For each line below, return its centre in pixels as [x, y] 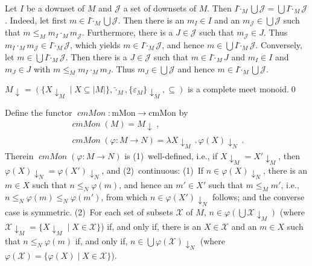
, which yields [95, 44]
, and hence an [146, 185]
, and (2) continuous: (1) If [153, 170]
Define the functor [39, 112]
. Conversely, [279, 44]
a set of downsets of [160, 8]
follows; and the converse [259, 197]
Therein [19, 155]
